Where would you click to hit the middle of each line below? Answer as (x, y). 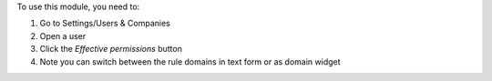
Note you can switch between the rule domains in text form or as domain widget (190, 61)
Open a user (63, 35)
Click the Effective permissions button (111, 49)
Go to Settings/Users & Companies (105, 24)
